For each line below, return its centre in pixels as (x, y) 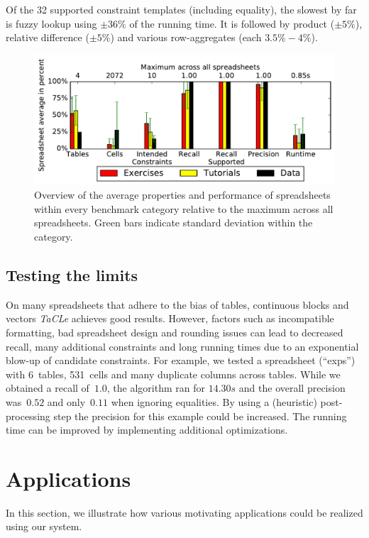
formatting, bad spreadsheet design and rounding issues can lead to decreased (175, 332)
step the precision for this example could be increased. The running (200, 416)
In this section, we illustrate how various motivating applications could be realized (184, 512)
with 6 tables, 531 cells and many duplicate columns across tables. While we (173, 374)
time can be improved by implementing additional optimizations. (147, 430)
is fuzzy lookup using (51, 23)
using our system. (44, 526)
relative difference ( (48, 37)
